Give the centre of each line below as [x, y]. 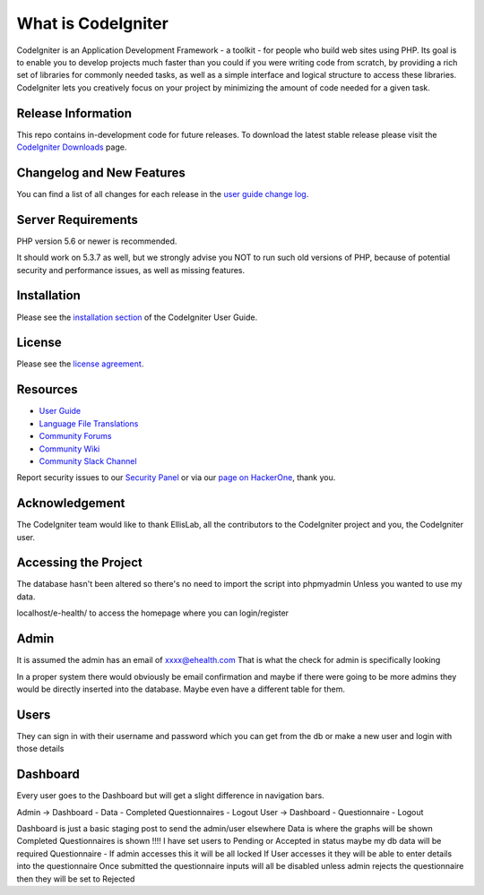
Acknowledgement [71, 503]
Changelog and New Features [101, 172]
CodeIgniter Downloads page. [72, 147]
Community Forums [75, 436]
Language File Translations [89, 423]
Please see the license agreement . [80, 364]
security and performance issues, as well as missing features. [131, 270]
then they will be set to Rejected [76, 879]
